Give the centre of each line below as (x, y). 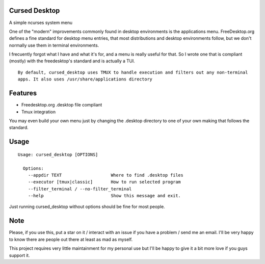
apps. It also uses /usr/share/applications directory (85, 79)
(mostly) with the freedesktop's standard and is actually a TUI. (72, 61)
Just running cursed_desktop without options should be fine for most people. (87, 207)
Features (23, 93)
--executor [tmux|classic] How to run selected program (104, 182)
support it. (20, 255)
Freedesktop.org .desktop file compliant (62, 105)
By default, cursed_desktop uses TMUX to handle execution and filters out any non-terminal (133, 72)
